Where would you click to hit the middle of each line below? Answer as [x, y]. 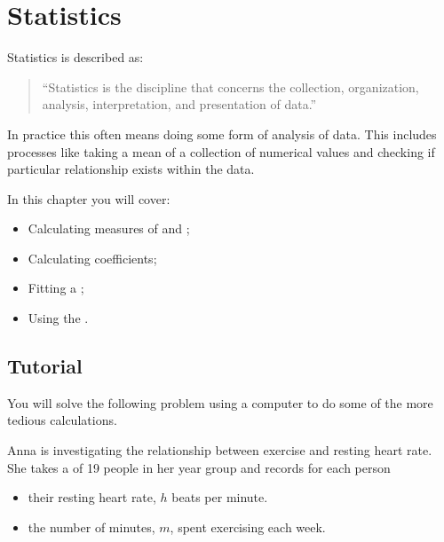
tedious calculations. [62, 420]
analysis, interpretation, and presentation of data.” [179, 104]
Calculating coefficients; [92, 258]
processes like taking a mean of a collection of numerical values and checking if [221, 151]
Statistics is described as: [75, 57]
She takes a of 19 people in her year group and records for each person [199, 467]
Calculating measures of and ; [109, 228]
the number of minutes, [91, 526]
